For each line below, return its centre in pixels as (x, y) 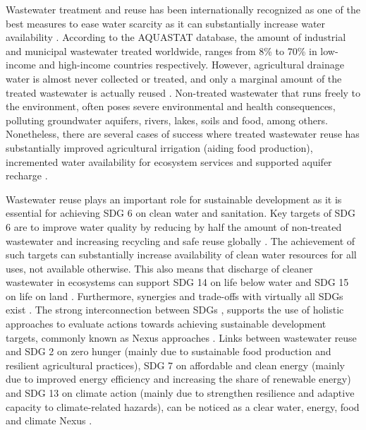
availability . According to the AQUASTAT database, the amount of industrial (176, 37)
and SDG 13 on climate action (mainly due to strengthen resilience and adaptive (180, 393)
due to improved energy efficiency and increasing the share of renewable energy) (178, 379)
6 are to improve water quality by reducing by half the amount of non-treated (174, 226)
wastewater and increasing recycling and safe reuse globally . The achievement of (181, 240)
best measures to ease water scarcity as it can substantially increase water (166, 23)
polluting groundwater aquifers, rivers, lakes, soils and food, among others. (167, 120)
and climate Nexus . (49, 420)
